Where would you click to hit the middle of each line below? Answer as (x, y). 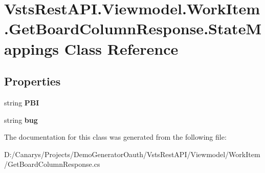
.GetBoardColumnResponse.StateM (133, 28)
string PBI (22, 102)
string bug (21, 120)
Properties (32, 81)
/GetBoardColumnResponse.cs (52, 164)
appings (32, 48)
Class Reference (121, 48)
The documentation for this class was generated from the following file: (115, 137)
